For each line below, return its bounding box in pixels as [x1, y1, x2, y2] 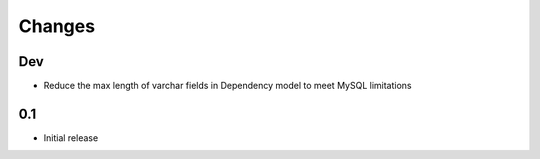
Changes [18, 15, 95, 37]
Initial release [43, 131, 99, 144]
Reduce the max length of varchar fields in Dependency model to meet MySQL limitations [43, 80, 412, 92]
